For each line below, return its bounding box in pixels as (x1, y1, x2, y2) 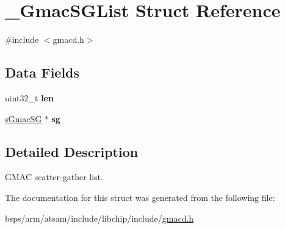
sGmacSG (5, 112, 42, 125)
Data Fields (5, 63, 80, 82)
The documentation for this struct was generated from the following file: (5, 191, 275, 203)
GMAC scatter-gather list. (5, 170, 103, 183)
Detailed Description (5, 142, 139, 161)
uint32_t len (5, 91, 54, 104)
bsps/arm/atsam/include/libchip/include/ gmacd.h (5, 211, 194, 224)
